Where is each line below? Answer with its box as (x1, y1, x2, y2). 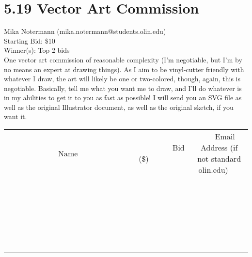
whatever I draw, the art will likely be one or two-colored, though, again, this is (4, 74, 241, 84)
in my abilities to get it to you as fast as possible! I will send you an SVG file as (4, 92, 242, 103)
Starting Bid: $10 (4, 35, 55, 45)
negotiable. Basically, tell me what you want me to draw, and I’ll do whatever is (4, 83, 242, 93)
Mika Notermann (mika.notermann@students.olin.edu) (4, 26, 166, 36)
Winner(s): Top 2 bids (4, 45, 70, 55)
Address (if (201, 142, 238, 153)
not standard (197, 153, 241, 165)
